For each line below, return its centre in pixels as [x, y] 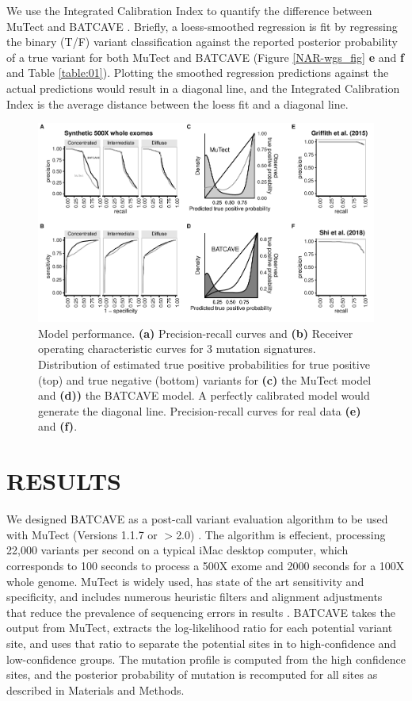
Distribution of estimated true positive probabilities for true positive [204, 364]
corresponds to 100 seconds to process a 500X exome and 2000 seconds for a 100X [206, 565]
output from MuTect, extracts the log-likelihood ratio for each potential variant [200, 628]
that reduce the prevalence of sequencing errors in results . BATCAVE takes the [201, 612]
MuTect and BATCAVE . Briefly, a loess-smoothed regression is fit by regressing [202, 26]
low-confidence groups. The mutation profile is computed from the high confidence [206, 659]
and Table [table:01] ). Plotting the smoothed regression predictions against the [198, 73]
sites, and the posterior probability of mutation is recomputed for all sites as [192, 674]
